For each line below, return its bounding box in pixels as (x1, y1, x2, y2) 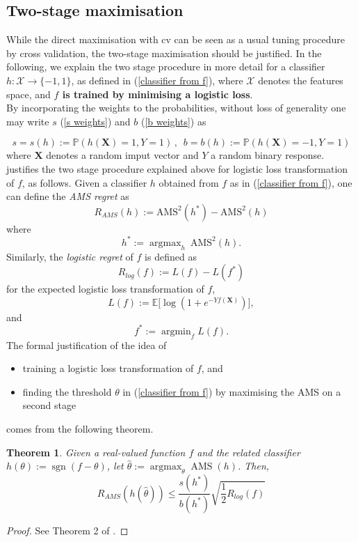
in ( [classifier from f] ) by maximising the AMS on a (122, 384, 341, 398)
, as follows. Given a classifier (22, 175, 147, 189)
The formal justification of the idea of (6, 337, 167, 352)
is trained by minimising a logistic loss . (62, 86, 253, 101)
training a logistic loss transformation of (22, 361, 194, 375)
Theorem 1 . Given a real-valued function (6, 444, 186, 459)
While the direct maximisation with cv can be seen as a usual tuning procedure (6, 32, 345, 47)
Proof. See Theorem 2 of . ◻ (6, 522, 129, 537)
